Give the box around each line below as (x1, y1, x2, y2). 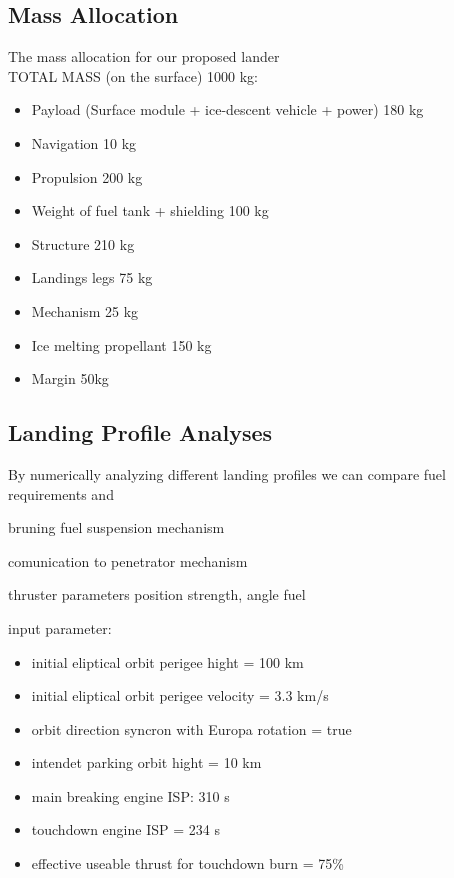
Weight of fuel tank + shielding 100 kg (31, 200, 269, 221)
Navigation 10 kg (31, 132, 137, 153)
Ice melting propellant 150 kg (31, 334, 212, 355)
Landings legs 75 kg (31, 267, 153, 288)
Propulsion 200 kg (31, 166, 143, 187)
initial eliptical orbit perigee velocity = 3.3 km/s (31, 685, 329, 706)
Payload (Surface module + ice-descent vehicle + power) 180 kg (31, 99, 424, 120)
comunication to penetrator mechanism (8, 550, 248, 571)
